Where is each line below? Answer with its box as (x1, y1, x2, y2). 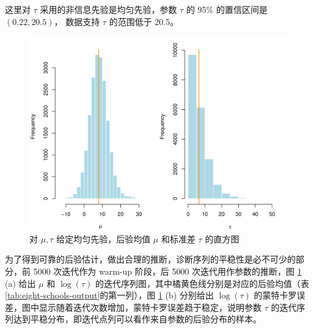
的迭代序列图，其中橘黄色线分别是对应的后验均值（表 (95, 277, 309, 289)
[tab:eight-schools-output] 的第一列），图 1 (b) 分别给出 (5, 289, 214, 302)
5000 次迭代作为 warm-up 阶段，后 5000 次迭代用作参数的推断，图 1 (33, 264, 302, 277)
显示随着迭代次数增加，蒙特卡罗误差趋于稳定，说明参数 (38, 300, 261, 313)
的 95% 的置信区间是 (186, 3, 268, 15)
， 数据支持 (54, 15, 100, 27)
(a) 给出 (5, 277, 36, 289)
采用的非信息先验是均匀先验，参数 (40, 3, 177, 15)
